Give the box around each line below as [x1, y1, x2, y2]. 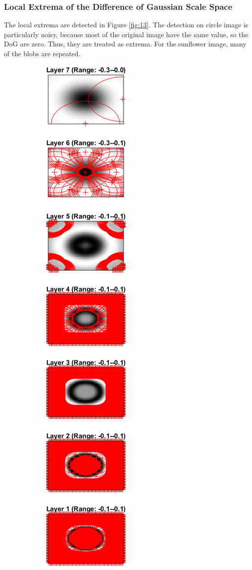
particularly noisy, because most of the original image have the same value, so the [4, 29, 249, 39]
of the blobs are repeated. [4, 48, 81, 58]
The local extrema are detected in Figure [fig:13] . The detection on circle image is [4, 20, 249, 30]
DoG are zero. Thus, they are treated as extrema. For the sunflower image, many [4, 39, 247, 49]
